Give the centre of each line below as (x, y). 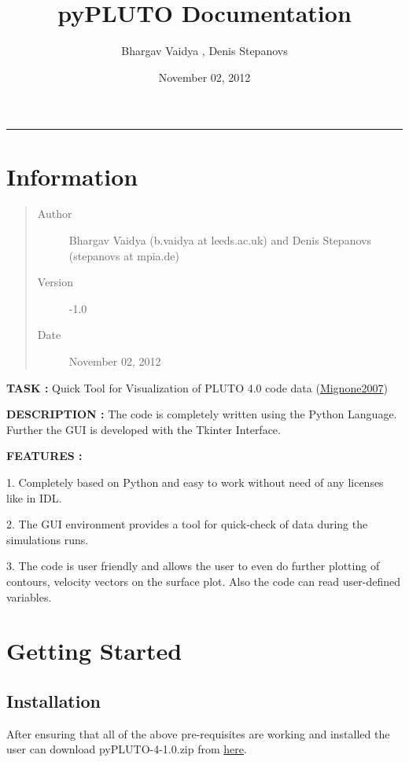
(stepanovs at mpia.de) (124, 255)
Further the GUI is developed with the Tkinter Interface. (144, 429)
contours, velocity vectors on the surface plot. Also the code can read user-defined (204, 581)
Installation (53, 700)
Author (55, 214)
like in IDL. (34, 497)
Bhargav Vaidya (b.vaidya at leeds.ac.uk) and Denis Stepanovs (220, 240)
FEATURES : (44, 456)
